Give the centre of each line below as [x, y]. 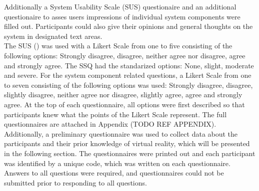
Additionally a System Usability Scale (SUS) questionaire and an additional [120, 6]
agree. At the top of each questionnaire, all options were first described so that [124, 104]
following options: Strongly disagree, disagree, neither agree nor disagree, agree [125, 55]
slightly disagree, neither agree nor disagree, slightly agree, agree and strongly [123, 95]
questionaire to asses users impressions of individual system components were [122, 16]
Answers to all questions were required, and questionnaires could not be [114, 173]
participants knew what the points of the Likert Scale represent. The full [115, 114]
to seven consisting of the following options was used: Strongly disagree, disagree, [128, 85]
